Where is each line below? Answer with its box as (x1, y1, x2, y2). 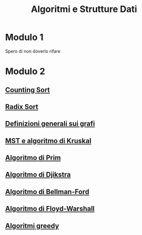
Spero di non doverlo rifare (5, 48, 61, 54)
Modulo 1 (5, 31, 43, 43)
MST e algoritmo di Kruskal (5, 136, 91, 145)
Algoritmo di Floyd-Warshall (5, 204, 95, 213)
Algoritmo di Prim (5, 153, 61, 162)
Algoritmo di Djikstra (5, 170, 71, 179)
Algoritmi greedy (5, 221, 59, 230)
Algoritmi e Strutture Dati (30, 3, 137, 15)
